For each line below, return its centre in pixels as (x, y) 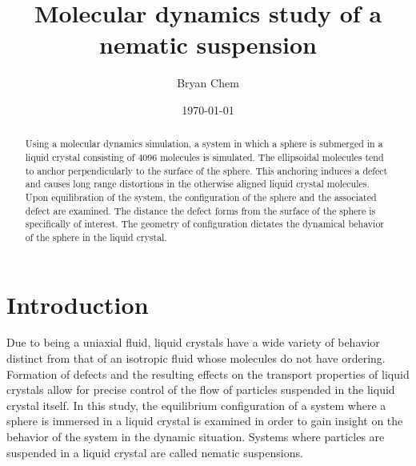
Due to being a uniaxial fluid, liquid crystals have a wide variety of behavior (193, 342)
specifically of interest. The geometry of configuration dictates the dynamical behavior (205, 224)
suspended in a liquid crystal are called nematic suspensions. (155, 452)
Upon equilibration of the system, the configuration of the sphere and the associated (201, 197)
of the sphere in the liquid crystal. (96, 237)
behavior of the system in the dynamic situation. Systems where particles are (196, 437)
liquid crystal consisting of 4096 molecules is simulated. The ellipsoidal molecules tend (204, 157)
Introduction (78, 304)
